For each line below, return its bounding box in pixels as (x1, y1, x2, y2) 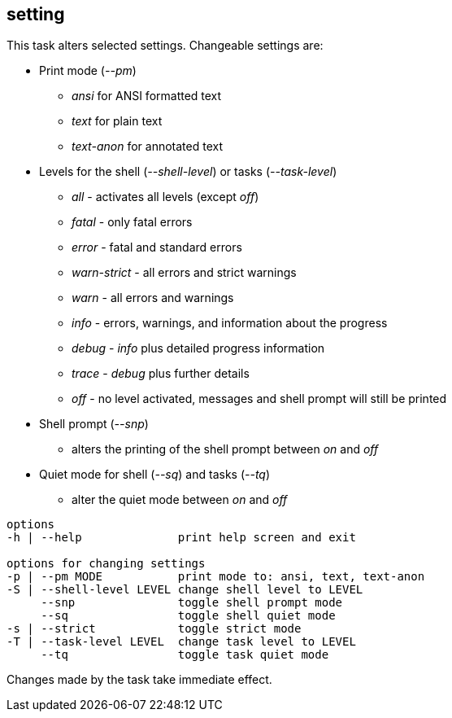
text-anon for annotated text (72, 139, 223, 154)
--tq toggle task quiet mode (41, 648, 329, 662)
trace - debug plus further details (72, 366, 250, 381)
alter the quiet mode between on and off (72, 493, 288, 507)
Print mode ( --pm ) (39, 63, 137, 78)
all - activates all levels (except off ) (72, 190, 259, 204)
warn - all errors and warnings (72, 291, 234, 305)
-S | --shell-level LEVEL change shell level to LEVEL (7, 583, 363, 597)
